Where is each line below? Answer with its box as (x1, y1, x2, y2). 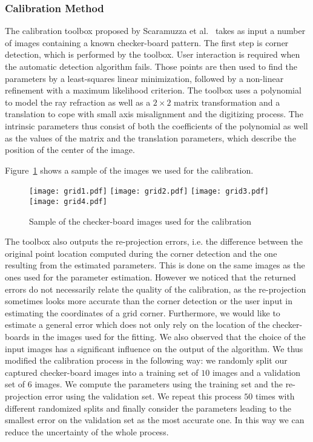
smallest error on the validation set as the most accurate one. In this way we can (5, 413, 305, 426)
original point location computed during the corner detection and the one (5, 246, 277, 259)
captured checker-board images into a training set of (5, 365, 199, 378)
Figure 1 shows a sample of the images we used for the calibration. (5, 163, 254, 176)
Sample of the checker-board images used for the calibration (29, 214, 252, 227)
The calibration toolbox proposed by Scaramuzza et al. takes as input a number (5, 24, 306, 37)
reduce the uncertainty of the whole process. (5, 425, 169, 438)
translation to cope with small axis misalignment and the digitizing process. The (5, 107, 303, 120)
